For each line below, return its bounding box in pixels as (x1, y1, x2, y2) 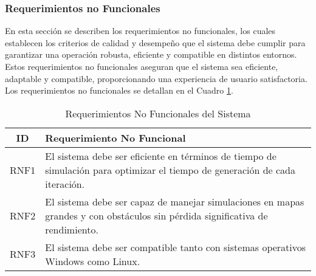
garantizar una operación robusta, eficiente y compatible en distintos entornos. (5, 48, 297, 61)
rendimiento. (45, 222, 98, 236)
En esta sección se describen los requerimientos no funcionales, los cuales (5, 24, 276, 37)
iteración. (45, 176, 85, 191)
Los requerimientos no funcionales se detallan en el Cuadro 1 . (5, 84, 233, 97)
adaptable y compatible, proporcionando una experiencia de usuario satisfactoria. (5, 72, 307, 85)
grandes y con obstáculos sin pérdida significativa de (45, 208, 268, 223)
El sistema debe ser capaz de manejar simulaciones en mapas (45, 194, 304, 209)
